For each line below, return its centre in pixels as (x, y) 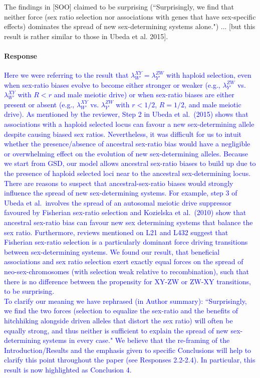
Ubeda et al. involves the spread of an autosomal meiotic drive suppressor (118, 202)
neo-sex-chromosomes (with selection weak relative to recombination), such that (126, 271)
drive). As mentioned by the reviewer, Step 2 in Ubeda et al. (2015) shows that (126, 114)
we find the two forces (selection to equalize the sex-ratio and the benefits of (121, 311)
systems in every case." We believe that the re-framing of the (136, 340)
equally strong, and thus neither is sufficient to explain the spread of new (116, 330)
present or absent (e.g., (39, 104)
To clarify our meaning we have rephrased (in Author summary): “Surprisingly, (125, 301)
